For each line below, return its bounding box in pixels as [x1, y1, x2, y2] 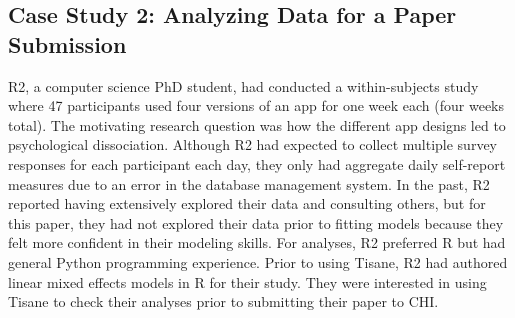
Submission [8, 28, 127, 59]
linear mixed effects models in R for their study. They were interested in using [8, 271, 487, 292]
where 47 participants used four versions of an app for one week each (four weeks [8, 95, 505, 116]
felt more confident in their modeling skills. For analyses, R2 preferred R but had [8, 232, 506, 253]
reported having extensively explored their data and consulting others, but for [8, 193, 486, 214]
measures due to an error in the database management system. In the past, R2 [8, 173, 490, 194]
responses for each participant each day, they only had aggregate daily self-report [8, 153, 506, 174]
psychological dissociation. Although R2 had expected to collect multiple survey [8, 134, 497, 155]
